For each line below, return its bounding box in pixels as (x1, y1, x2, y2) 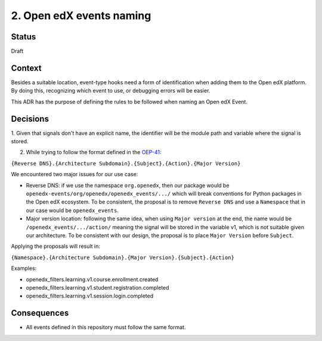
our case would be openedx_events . (26, 207, 119, 214)
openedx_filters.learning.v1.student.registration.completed (26, 284, 169, 291)
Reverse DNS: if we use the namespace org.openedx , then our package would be (26, 182, 230, 189)
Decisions (11, 113, 49, 124)
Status (11, 32, 36, 42)
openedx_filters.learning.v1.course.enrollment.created (26, 275, 159, 283)
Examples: (11, 265, 37, 272)
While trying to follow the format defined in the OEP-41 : (26, 149, 162, 156)
